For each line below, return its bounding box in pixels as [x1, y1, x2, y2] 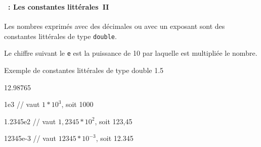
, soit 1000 [61, 99, 94, 109]
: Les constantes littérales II [8, 1, 109, 12]
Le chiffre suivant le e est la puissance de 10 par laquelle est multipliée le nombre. [4, 48, 257, 58]
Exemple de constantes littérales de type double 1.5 [4, 65, 164, 76]
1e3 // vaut [4, 99, 40, 109]
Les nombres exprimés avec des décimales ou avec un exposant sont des [4, 21, 225, 31]
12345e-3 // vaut [4, 133, 57, 143]
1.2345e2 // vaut [4, 116, 56, 126]
